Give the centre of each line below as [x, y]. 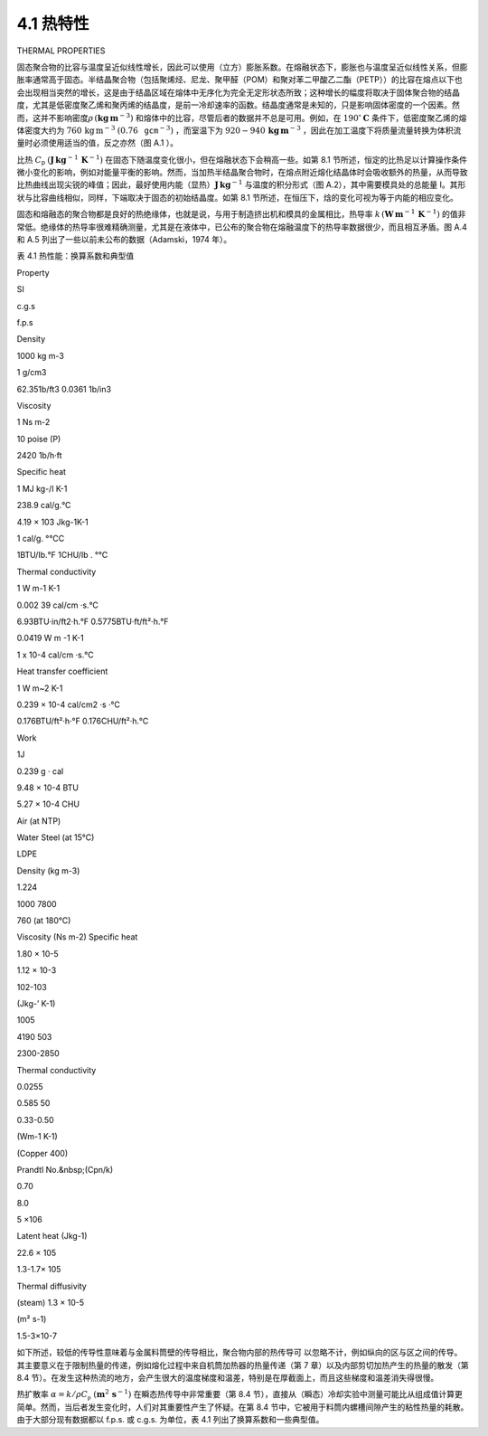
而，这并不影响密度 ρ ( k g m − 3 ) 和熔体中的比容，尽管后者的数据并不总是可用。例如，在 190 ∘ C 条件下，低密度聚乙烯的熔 [242, 117]
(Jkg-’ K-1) [36, 1003]
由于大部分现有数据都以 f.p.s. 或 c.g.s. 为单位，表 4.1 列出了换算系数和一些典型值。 [170, 1420]
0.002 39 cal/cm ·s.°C [58, 605]
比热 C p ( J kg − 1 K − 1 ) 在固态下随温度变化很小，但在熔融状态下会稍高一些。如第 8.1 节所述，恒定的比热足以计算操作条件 [242, 160]
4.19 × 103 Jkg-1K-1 [53, 522]
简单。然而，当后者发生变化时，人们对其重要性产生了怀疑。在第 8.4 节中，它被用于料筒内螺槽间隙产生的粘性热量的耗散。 [243, 1407]
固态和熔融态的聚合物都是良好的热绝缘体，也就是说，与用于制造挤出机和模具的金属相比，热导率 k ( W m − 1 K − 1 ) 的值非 [241, 214]
